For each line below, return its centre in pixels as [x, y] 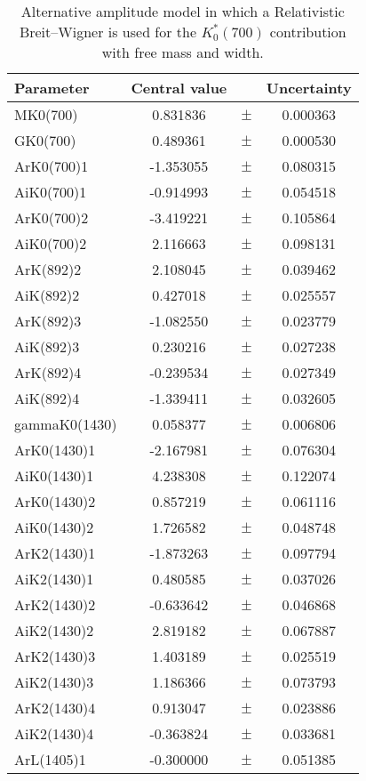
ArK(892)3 [48, 321]
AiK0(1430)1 [54, 475]
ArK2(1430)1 [55, 553]
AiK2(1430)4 [54, 733]
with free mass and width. [183, 52]
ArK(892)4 [48, 372]
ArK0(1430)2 [55, 501]
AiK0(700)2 [51, 243]
